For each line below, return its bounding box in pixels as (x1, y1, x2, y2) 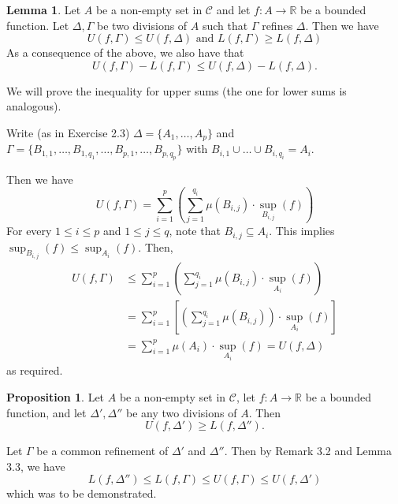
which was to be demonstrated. (6, 485, 157, 502)
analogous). (6, 98, 61, 114)
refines (262, 17, 293, 33)
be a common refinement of (36, 442, 169, 459)
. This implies (269, 222, 335, 239)
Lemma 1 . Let (6, 2, 81, 17)
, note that (169, 222, 221, 239)
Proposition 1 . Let (6, 389, 105, 405)
